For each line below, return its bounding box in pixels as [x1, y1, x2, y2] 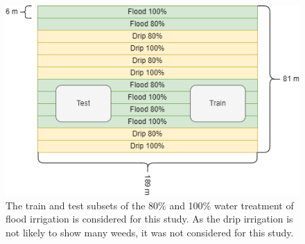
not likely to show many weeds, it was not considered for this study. [6, 225, 294, 239]
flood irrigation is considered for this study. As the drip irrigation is [6, 211, 293, 226]
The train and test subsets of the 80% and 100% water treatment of [6, 198, 294, 212]
